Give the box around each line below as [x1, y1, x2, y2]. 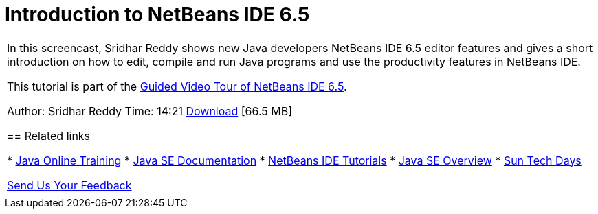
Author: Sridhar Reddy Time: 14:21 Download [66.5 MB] [7, 104, 293, 118]
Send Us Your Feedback [7, 178, 132, 192]
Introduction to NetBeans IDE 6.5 [5, 3, 310, 26]
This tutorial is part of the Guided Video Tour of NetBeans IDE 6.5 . [7, 79, 347, 93]
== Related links [7, 128, 91, 143]
